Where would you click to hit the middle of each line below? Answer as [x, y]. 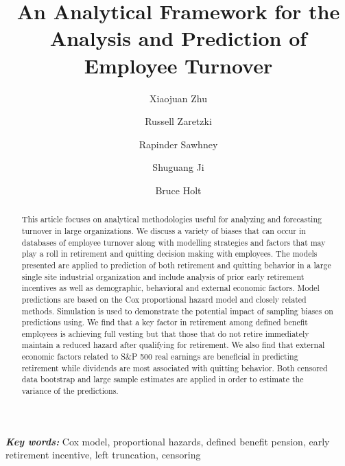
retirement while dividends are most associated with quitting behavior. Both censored [175, 368]
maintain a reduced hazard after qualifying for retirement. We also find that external [173, 345]
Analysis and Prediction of [178, 38]
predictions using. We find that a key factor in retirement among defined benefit [165, 322]
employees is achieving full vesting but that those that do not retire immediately [165, 333]
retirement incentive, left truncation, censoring [103, 455]
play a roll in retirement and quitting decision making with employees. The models [169, 254]
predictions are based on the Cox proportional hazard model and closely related [164, 299]
